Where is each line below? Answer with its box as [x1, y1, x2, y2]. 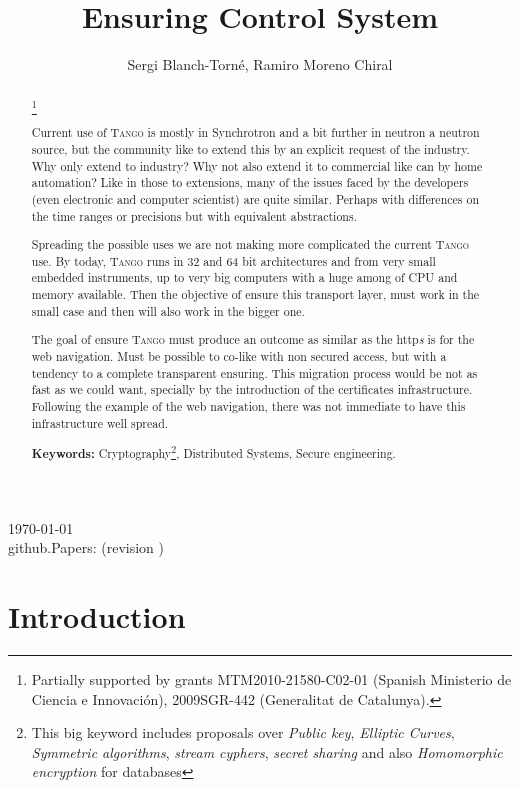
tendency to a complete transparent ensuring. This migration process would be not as [31, 364, 478, 381]
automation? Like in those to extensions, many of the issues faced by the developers [31, 174, 469, 191]
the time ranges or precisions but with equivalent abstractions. [31, 207, 357, 224]
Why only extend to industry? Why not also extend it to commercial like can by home [31, 157, 483, 174]
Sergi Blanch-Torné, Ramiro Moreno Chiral [127, 54, 393, 75]
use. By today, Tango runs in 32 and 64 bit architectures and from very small [31, 252, 436, 269]
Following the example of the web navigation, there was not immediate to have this [31, 397, 466, 414]
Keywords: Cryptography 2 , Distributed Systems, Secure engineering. [31, 442, 396, 463]
